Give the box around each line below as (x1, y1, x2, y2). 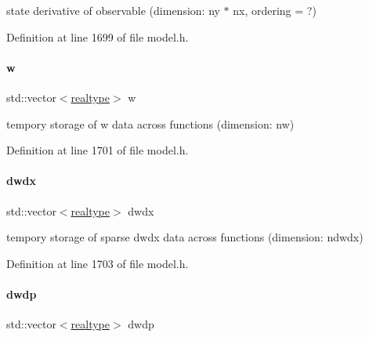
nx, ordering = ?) (233, 2, 317, 18)
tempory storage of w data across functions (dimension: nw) (6, 115, 295, 132)
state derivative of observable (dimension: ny (6, 2, 220, 18)
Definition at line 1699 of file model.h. (6, 28, 189, 45)
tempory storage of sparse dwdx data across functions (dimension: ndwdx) (6, 229, 364, 245)
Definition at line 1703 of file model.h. (6, 255, 189, 271)
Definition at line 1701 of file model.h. (6, 142, 189, 158)
